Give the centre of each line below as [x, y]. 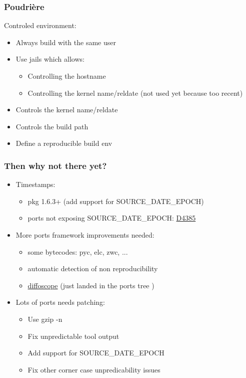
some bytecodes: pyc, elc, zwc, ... [78, 251]
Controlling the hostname [67, 76]
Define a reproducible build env [64, 143]
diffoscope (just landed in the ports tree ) [91, 285]
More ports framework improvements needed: [85, 234]
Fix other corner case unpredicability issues [94, 369]
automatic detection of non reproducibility [93, 268]
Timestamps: [35, 184]
